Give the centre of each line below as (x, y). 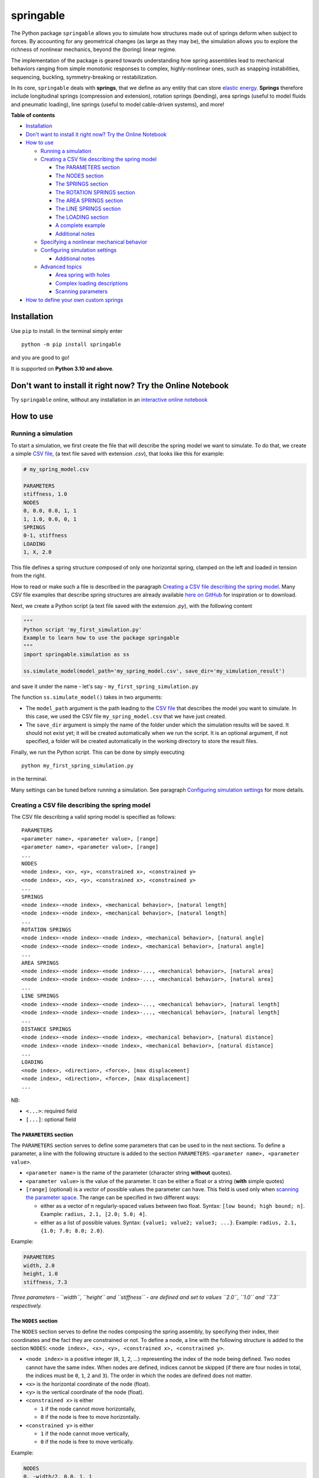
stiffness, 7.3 (45, 1282)
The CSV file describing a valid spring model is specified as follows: (94, 816)
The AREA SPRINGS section (89, 200)
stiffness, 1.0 (45, 494)
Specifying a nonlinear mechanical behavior (94, 242)
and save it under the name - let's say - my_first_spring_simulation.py (105, 686)
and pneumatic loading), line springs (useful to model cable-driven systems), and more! (118, 104)
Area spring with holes (83, 275)
